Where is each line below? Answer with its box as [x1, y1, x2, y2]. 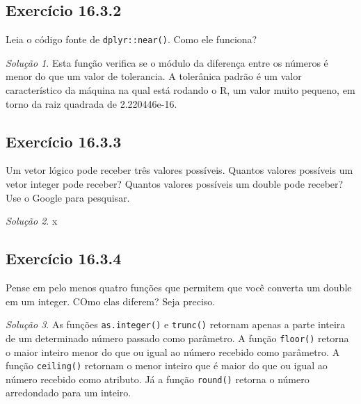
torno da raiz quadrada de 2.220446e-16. [6, 96, 177, 111]
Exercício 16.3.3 [6, 130, 122, 152]
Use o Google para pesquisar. [6, 190, 130, 204]
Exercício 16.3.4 [6, 248, 122, 269]
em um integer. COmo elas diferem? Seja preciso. [6, 293, 216, 308]
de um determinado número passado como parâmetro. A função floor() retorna [6, 330, 349, 345]
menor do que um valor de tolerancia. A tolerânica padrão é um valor [6, 69, 302, 83]
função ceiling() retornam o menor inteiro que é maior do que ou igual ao [6, 358, 328, 373]
